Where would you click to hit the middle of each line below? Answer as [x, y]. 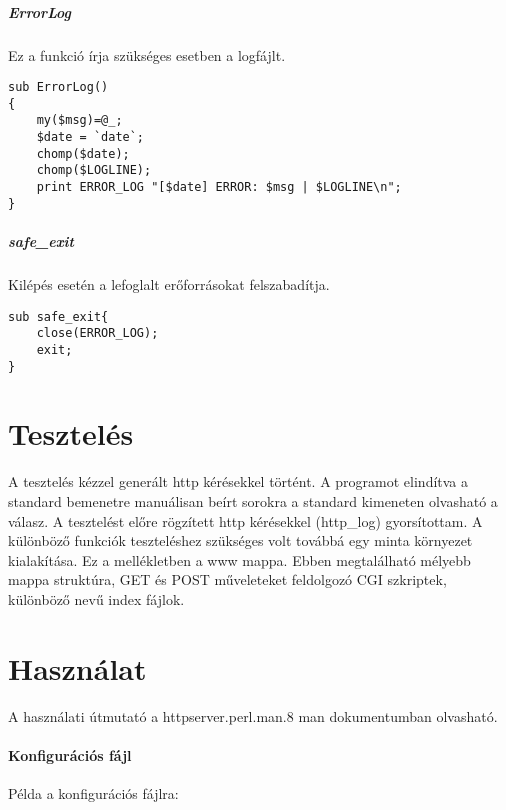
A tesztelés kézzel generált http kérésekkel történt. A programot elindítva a [238, 481]
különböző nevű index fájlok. [96, 598]
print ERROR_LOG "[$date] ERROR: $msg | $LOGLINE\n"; [219, 187]
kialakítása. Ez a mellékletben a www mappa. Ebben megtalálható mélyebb [239, 559]
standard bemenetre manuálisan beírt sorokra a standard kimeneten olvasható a [253, 500]
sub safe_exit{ [58, 316]
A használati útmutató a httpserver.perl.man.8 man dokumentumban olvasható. [253, 715]
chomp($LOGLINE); [94, 170]
